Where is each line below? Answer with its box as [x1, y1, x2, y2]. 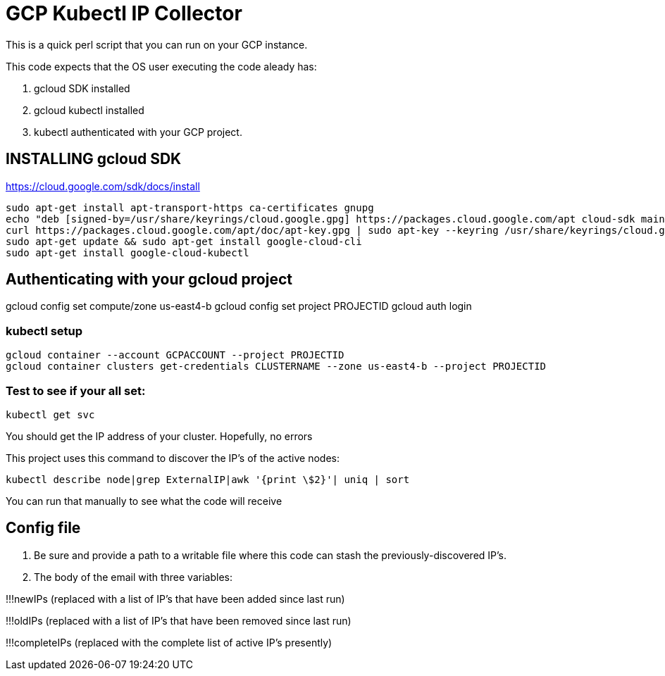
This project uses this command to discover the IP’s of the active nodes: [6, 451, 340, 464]
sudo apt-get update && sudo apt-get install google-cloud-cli [6, 235, 362, 247]
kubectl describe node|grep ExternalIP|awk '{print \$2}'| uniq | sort [6, 473, 410, 485]
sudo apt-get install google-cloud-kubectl [6, 246, 249, 258]
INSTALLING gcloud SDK [6, 150, 182, 168]
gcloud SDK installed [34, 82, 130, 94]
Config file [6, 519, 81, 537]
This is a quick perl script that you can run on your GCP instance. [6, 38, 308, 51]
